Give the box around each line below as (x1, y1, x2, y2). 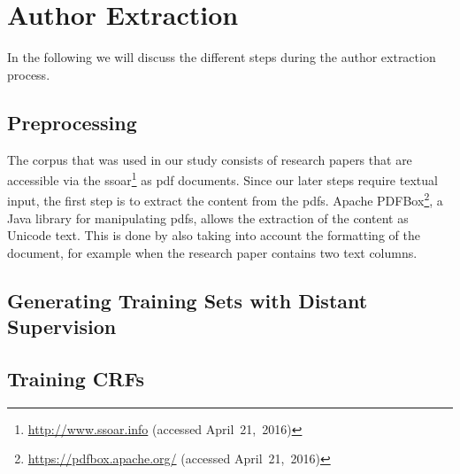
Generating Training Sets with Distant (7, 286, 368, 314)
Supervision (7, 313, 117, 340)
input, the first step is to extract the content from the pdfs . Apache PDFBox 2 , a (7, 189, 443, 210)
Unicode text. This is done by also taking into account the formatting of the (7, 226, 420, 245)
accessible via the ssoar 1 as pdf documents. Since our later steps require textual (7, 168, 438, 189)
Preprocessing (7, 108, 137, 136)
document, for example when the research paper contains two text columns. (7, 243, 418, 261)
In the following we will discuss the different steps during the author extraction (7, 48, 436, 66)
